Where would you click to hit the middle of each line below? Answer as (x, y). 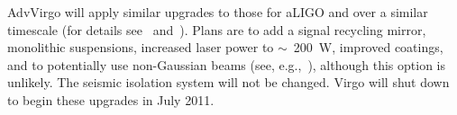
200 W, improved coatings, (368, 47)
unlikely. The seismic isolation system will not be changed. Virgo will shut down (228, 82)
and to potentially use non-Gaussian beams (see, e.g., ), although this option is (227, 64)
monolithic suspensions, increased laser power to (141, 47)
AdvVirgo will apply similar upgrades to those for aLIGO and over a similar (218, 12)
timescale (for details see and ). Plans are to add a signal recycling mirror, (217, 29)
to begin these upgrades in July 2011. (111, 99)
